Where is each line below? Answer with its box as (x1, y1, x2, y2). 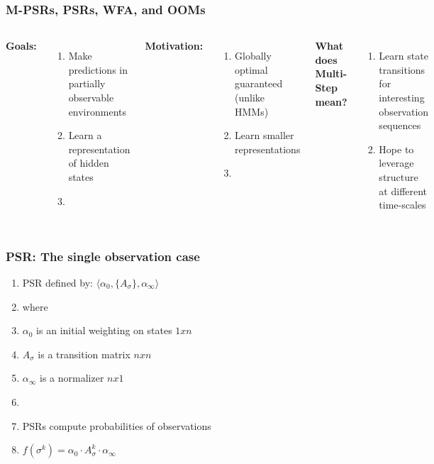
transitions (379, 62, 425, 77)
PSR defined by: (22, 275, 93, 289)
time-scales (379, 197, 426, 212)
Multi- (315, 66, 347, 81)
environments (68, 104, 127, 118)
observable (68, 90, 114, 104)
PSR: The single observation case (6, 247, 200, 265)
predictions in (68, 62, 128, 77)
